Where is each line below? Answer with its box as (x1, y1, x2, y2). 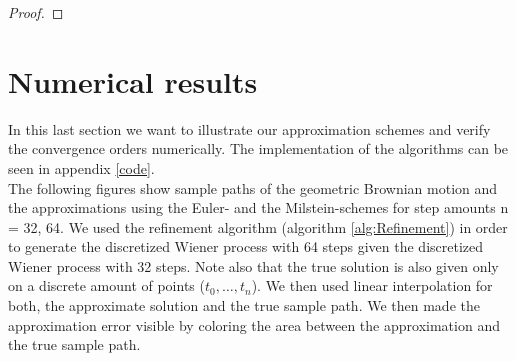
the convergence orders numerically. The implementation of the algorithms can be (8, 138, 509, 159)
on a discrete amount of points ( (8, 275, 205, 296)
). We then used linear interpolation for (251, 275, 493, 296)
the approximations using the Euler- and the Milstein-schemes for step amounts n (8, 197, 509, 218)
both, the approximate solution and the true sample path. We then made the (8, 295, 480, 316)
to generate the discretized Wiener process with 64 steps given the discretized (8, 236, 484, 257)
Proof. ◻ (8, 2, 64, 22)
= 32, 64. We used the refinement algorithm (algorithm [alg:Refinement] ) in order (8, 216, 508, 237)
